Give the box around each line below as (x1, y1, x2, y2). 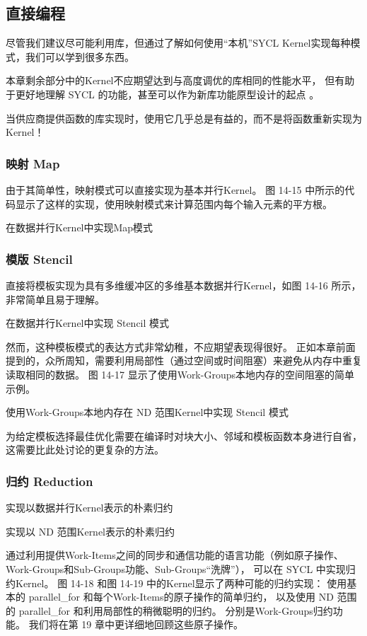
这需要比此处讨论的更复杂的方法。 (6, 442, 164, 457)
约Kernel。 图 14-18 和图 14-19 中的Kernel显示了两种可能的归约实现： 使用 (6, 575, 347, 590)
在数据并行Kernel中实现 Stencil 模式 (6, 316, 170, 330)
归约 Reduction (6, 472, 93, 490)
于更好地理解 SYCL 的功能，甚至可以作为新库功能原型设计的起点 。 (6, 86, 320, 101)
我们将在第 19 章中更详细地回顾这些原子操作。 (28, 617, 243, 632)
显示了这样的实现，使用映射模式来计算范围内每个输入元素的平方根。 (15, 196, 332, 211)
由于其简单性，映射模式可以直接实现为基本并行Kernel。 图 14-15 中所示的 (6, 182, 345, 197)
